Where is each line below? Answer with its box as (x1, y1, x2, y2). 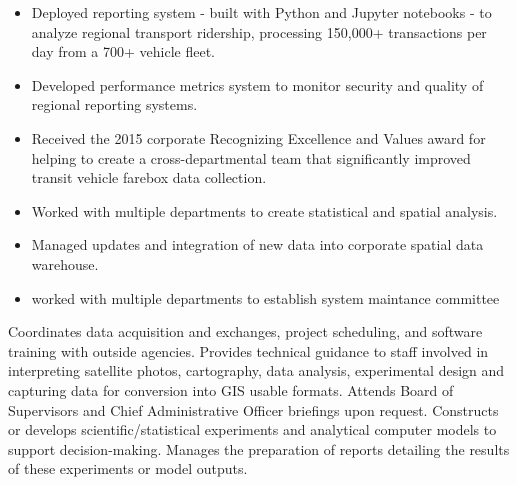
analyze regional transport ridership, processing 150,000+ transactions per (31, 21, 487, 42)
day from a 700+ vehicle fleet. (31, 41, 215, 62)
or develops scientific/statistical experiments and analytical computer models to (8, 419, 497, 440)
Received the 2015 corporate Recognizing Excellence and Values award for (31, 127, 486, 148)
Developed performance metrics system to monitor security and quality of (31, 74, 484, 95)
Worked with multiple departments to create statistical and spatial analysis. (31, 200, 498, 221)
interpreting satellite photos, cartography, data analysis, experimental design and (8, 360, 505, 381)
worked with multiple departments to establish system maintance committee (31, 287, 500, 308)
